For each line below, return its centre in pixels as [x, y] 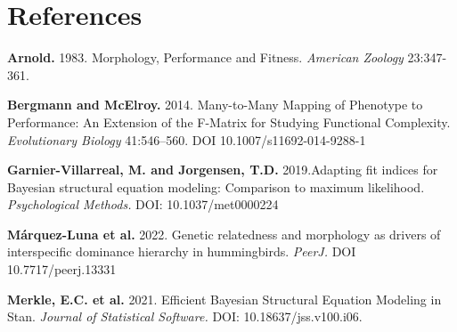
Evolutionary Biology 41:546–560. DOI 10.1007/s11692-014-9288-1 [187, 139]
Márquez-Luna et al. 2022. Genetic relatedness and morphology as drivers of [224, 234]
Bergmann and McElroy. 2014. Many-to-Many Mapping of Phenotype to [215, 105]
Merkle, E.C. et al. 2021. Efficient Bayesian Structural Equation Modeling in [224, 299]
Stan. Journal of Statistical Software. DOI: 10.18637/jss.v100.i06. [185, 316]
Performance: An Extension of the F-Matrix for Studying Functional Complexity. [229, 121]
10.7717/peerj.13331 [62, 269]
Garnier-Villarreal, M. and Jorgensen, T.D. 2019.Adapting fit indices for [223, 170]
